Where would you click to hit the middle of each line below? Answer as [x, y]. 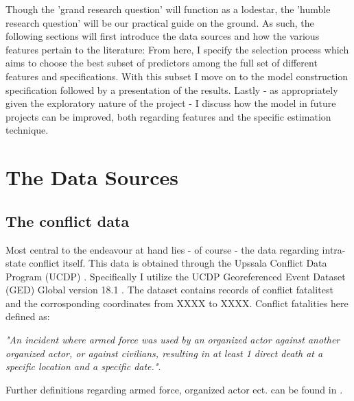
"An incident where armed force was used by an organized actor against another [173, 340]
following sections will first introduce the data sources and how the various [163, 36]
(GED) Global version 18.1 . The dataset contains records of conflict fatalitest [169, 290]
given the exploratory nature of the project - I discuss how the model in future [171, 103]
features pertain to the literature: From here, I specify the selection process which [177, 49]
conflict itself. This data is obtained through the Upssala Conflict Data [178, 263]
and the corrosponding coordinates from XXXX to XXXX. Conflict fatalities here [177, 303]
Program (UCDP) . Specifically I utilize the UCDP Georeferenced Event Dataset [176, 276]
